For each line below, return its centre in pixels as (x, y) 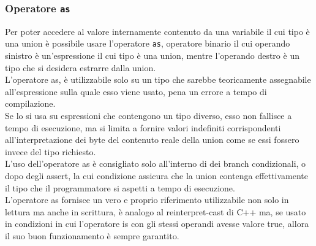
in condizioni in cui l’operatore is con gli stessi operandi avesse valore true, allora (157, 224)
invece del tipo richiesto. (51, 151)
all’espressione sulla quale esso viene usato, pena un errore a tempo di (136, 91)
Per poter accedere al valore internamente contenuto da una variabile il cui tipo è (157, 31)
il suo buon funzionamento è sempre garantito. (92, 235)
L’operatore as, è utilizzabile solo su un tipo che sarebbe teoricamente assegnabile (158, 79)
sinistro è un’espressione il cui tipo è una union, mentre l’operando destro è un (152, 56)
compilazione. (30, 103)
